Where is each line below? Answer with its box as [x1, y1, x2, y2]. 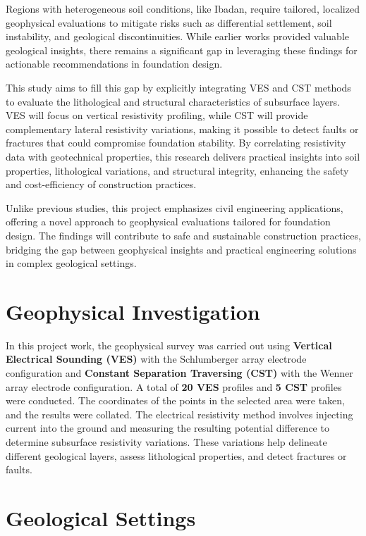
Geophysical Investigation [6, 297, 260, 325]
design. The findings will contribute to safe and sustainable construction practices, [6, 228, 361, 242]
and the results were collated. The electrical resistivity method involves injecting [6, 406, 353, 421]
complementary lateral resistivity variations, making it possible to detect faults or [6, 121, 359, 136]
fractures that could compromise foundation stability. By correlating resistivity [6, 135, 346, 150]
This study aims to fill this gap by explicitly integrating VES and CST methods [6, 80, 351, 94]
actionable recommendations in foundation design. [6, 56, 223, 71]
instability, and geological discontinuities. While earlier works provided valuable [6, 29, 350, 44]
